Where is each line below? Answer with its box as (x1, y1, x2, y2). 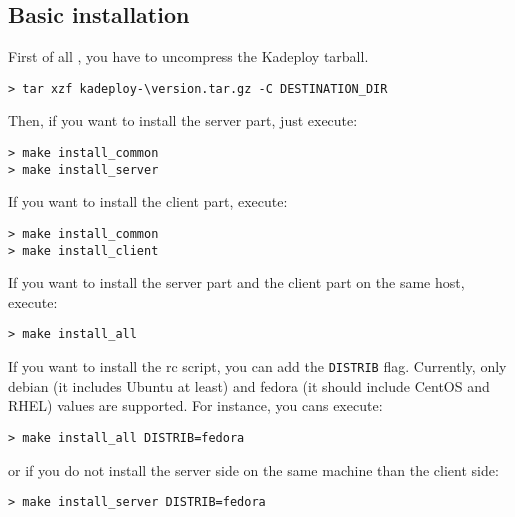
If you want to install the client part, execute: (8, 191, 288, 212)
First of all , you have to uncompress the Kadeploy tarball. (8, 46, 369, 67)
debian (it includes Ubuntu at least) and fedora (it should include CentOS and (8, 375, 490, 396)
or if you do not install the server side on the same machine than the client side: (8, 459, 499, 480)
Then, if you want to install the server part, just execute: (8, 110, 358, 131)
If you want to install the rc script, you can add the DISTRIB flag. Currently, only (8, 356, 507, 377)
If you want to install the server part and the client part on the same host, (8, 272, 465, 293)
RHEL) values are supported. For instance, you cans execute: (8, 395, 383, 416)
